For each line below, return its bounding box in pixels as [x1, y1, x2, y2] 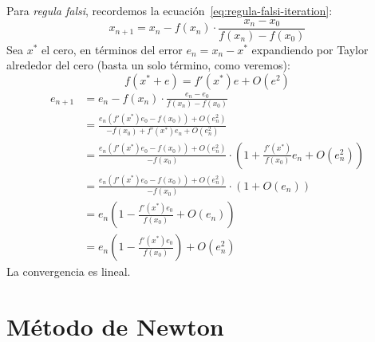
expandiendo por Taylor [251, 41, 369, 57]
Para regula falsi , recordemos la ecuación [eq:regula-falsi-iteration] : [6, 2, 333, 18]
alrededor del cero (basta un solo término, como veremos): [6, 57, 290, 73]
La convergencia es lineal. [6, 263, 131, 280]
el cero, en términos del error [41, 41, 183, 57]
